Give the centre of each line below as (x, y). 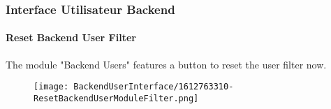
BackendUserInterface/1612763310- (154, 87)
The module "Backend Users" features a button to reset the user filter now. (166, 64)
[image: (51, 87)
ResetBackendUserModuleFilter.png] (116, 98)
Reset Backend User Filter (71, 37)
